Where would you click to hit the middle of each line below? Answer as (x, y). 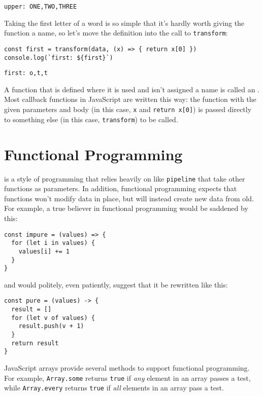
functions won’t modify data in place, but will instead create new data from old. (129, 198)
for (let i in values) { (53, 243)
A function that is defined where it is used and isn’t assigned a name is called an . (132, 89)
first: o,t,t (26, 73)
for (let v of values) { (53, 318)
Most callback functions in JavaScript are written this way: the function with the (130, 99)
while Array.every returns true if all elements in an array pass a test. (114, 388)
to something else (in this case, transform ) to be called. (91, 119)
